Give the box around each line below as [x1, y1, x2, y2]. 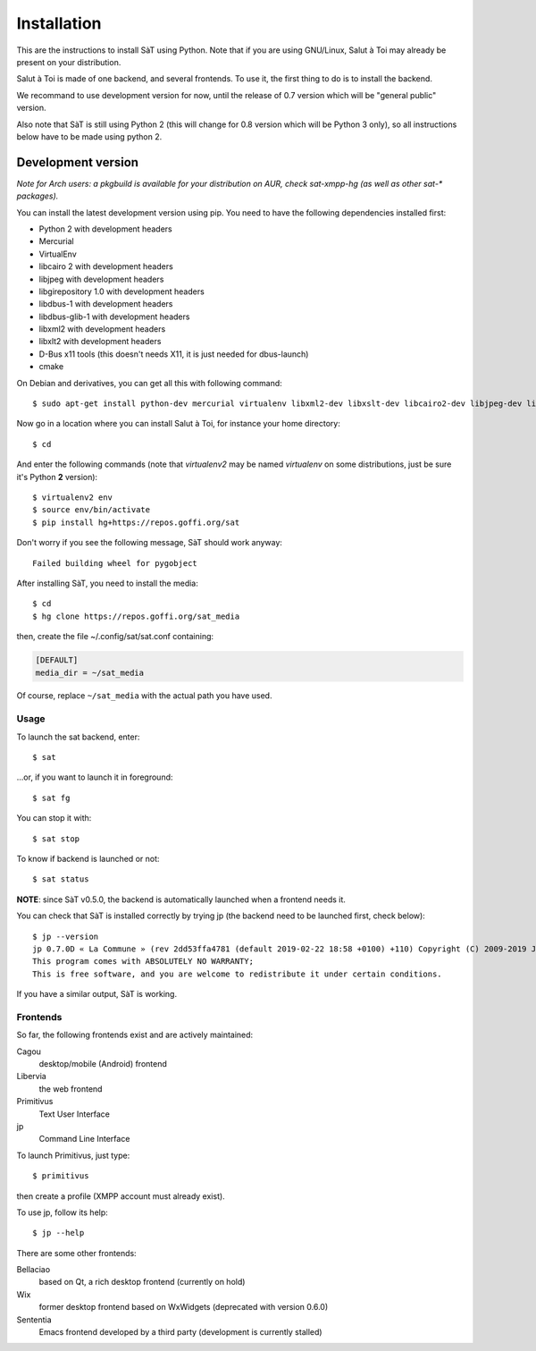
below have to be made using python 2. [16, 131, 163, 142]
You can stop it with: [16, 813, 92, 823]
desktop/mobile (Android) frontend [38, 1059, 167, 1069]
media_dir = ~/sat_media [35, 667, 145, 678]
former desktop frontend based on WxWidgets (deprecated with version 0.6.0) [38, 1302, 329, 1313]
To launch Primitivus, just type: [16, 1150, 130, 1161]
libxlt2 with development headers [38, 336, 162, 347]
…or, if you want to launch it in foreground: [16, 772, 173, 782]
